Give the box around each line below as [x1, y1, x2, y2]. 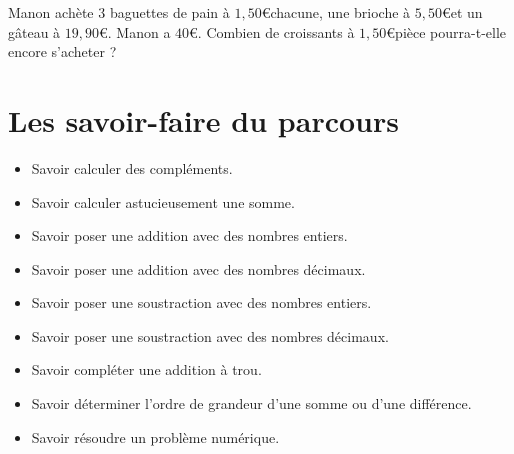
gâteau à [8, 21, 61, 42]
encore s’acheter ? [8, 41, 117, 62]
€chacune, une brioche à [261, 2, 411, 22]
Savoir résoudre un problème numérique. [31, 426, 280, 447]
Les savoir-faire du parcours [8, 99, 399, 140]
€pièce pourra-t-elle [386, 21, 507, 42]
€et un [441, 2, 483, 22]
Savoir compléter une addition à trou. [31, 359, 262, 380]
